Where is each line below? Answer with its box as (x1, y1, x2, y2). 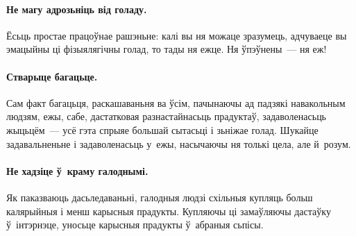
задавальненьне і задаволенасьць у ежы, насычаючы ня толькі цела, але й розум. (6, 136, 351, 151)
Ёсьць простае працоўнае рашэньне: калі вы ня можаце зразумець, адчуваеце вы (6, 28, 347, 42)
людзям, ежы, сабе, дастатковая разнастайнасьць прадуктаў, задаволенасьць (6, 109, 327, 124)
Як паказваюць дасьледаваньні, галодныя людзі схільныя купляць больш (6, 189, 313, 204)
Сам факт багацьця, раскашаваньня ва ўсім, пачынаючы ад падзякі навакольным (6, 95, 346, 110)
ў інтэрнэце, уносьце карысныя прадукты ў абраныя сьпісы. (6, 217, 264, 232)
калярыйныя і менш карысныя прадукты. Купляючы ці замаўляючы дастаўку (6, 203, 331, 218)
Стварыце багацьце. (6, 69, 98, 83)
